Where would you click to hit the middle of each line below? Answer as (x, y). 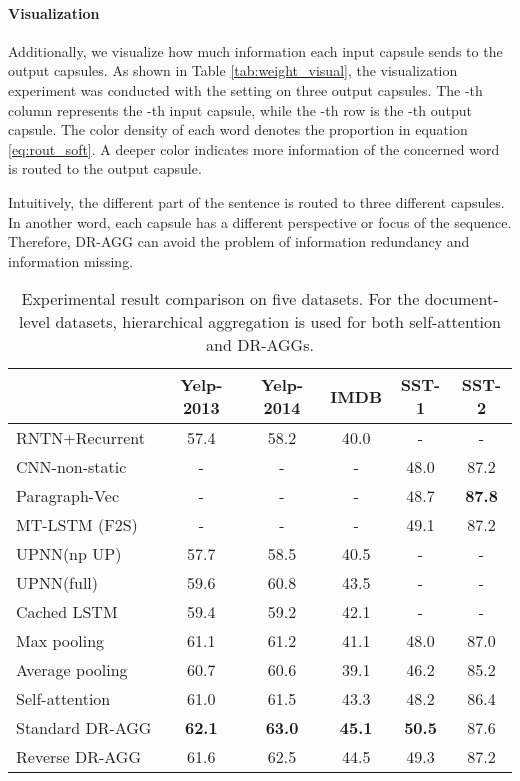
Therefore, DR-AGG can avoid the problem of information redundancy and (239, 241)
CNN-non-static (71, 467)
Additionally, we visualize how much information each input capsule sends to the (255, 50)
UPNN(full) (57, 583)
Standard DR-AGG (84, 728)
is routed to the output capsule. (105, 168)
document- (461, 299)
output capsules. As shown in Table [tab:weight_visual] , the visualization (233, 70)
